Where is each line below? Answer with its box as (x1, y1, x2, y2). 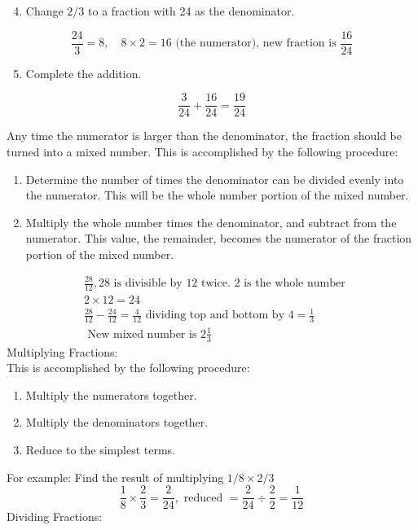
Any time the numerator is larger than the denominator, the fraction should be (7, 127, 402, 144)
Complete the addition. (25, 64, 142, 81)
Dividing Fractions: (7, 508, 103, 525)
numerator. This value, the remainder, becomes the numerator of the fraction (25, 230, 412, 247)
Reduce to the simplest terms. (25, 441, 176, 458)
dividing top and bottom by (145, 309, 285, 322)
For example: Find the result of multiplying (7, 468, 224, 485)
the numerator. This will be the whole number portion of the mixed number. (25, 186, 409, 204)
